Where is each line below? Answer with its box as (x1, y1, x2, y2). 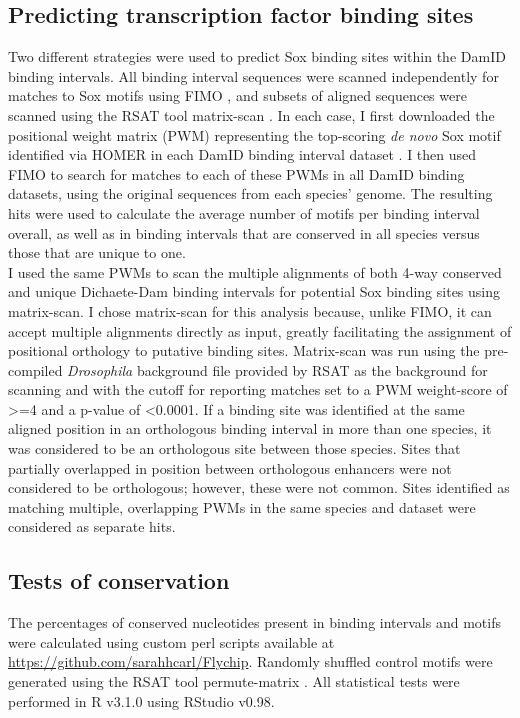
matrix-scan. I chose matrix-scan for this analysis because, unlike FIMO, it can (8, 300, 492, 321)
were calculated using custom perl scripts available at (8, 631, 335, 652)
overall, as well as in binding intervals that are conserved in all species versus (8, 222, 480, 243)
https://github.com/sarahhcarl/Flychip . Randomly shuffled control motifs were (8, 651, 493, 672)
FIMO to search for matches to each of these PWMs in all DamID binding (8, 163, 465, 184)
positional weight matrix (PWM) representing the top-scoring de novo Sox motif (8, 124, 501, 145)
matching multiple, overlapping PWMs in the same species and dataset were (8, 496, 476, 517)
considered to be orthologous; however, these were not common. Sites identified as (8, 477, 510, 498)
